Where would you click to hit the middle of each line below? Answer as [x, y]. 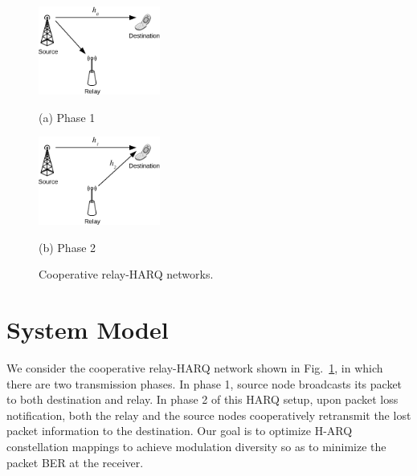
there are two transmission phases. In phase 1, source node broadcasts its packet [204, 383]
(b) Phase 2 [67, 247]
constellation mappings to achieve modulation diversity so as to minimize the [196, 447]
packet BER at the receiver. [75, 462]
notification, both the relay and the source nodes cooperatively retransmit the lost [209, 415]
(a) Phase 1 [67, 117]
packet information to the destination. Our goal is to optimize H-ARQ [180, 431]
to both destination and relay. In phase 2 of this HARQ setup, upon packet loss [202, 399]
